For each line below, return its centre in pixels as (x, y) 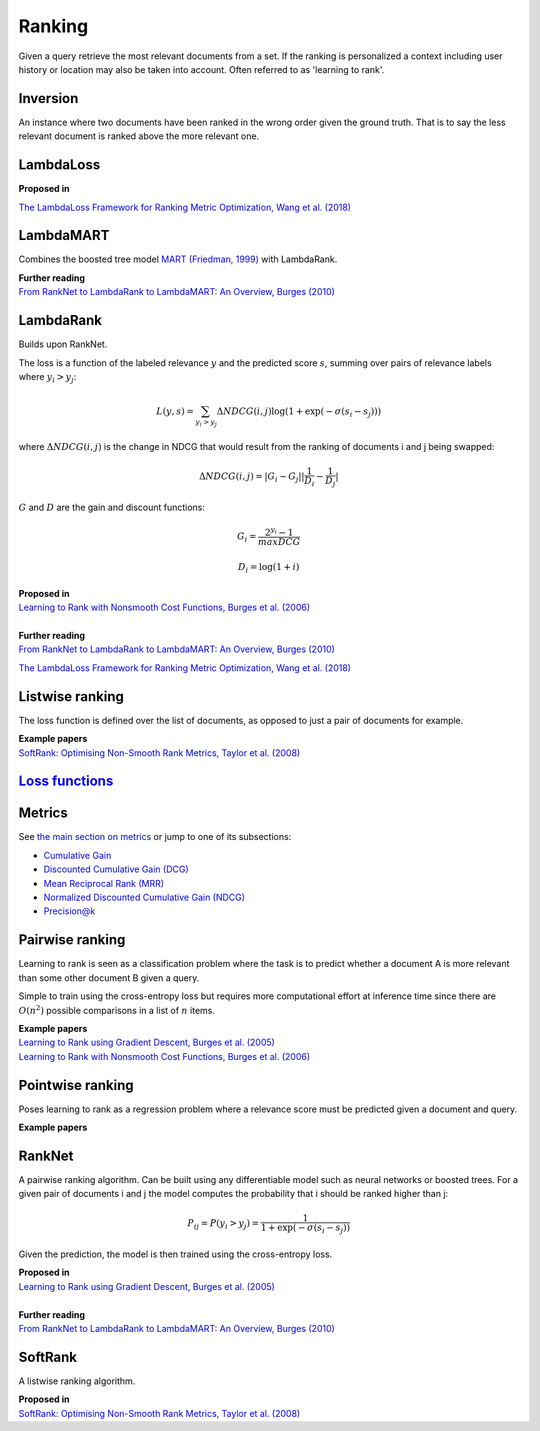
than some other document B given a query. (109, 977)
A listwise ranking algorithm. (77, 1381)
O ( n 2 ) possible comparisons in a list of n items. (116, 1009)
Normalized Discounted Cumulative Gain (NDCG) (144, 897)
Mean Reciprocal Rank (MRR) (104, 883)
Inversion (48, 98)
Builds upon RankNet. (63, 344)
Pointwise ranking (76, 1085)
